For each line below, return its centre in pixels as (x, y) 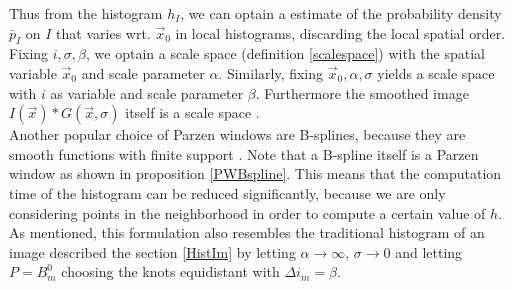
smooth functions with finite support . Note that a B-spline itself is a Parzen (244, 153)
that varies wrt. (103, 32)
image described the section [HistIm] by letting (152, 251)
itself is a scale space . (192, 112)
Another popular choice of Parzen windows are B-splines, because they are (237, 134)
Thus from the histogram (86, 13)
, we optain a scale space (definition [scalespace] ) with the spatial (285, 53)
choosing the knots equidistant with (170, 271)
